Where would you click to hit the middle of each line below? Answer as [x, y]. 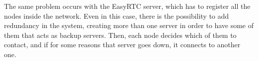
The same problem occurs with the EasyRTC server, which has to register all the [127, 6]
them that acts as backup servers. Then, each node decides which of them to [120, 35]
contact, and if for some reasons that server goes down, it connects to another [122, 45]
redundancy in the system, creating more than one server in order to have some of [129, 25]
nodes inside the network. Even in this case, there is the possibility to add [117, 15]
